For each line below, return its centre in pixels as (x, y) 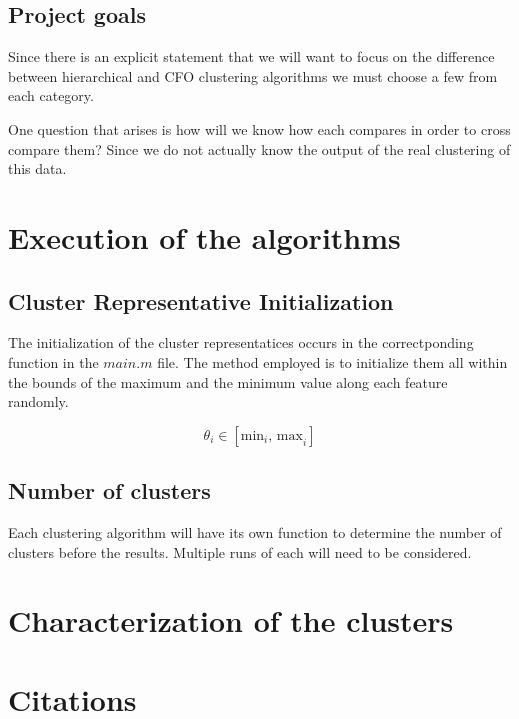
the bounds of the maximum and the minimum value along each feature (228, 381)
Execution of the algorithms (204, 236)
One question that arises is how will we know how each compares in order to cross (259, 128)
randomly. (38, 401)
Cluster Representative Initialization (201, 300)
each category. (51, 95)
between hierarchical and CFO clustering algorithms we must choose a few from (253, 75)
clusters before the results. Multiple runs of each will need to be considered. (240, 551)
